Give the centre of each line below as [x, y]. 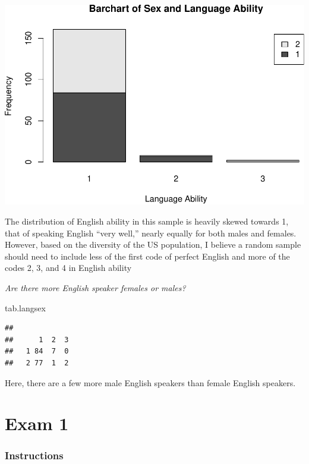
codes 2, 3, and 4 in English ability [68, 268]
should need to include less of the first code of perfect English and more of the [147, 256]
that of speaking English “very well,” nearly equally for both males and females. [151, 233]
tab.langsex [25, 307]
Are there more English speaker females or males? [95, 287]
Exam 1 [37, 423]
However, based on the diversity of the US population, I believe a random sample [153, 244]
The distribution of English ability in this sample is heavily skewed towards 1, [147, 221]
